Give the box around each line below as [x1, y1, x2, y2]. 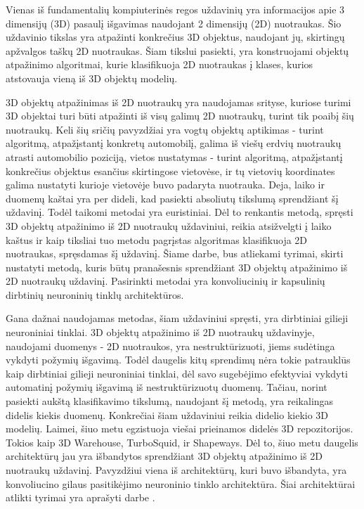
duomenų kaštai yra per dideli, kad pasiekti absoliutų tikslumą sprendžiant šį [6, 191, 339, 205]
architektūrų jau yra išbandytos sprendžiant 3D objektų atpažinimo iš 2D [6, 449, 323, 463]
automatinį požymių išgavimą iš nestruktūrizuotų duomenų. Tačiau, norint [6, 380, 327, 394]
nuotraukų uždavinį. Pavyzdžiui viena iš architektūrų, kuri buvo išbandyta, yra [6, 463, 347, 477]
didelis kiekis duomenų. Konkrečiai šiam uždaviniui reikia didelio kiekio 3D [6, 407, 329, 422]
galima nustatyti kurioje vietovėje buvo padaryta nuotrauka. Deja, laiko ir [6, 177, 325, 192]
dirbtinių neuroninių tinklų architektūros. [6, 287, 184, 302]
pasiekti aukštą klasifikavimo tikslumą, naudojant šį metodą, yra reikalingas [6, 394, 334, 408]
